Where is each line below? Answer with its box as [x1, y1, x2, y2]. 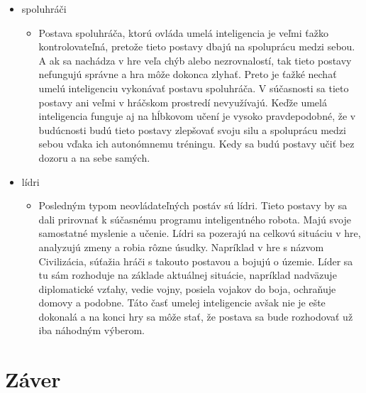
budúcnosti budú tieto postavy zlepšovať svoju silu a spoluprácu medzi [38, 122, 346, 137]
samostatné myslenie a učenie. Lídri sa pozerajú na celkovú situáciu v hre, [38, 226, 361, 240]
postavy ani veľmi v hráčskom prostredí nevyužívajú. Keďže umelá [38, 94, 327, 109]
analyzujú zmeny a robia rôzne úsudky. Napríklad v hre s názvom [38, 239, 324, 254]
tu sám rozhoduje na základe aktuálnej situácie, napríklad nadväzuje [38, 267, 337, 282]
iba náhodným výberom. [38, 323, 145, 338]
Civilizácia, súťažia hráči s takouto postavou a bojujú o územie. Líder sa [38, 253, 353, 268]
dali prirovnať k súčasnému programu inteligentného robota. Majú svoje [38, 211, 351, 226]
